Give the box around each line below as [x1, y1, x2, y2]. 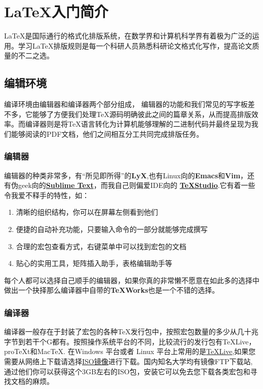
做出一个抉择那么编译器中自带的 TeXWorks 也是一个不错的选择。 [4, 285, 219, 295]
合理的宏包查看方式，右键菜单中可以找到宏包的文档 [16, 241, 186, 251]
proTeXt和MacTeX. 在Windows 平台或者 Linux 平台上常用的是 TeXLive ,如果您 [4, 346, 256, 357]
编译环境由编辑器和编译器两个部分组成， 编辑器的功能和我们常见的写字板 [4, 99, 248, 109]
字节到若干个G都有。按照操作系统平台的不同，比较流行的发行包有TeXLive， [4, 336, 256, 346]
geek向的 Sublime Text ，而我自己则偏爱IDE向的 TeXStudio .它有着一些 [18, 180, 255, 190]
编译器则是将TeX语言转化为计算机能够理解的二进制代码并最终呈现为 [25, 119, 251, 129]
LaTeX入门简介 [4, 1, 108, 22]
